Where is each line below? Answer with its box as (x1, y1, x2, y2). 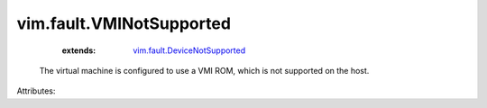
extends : (61, 45, 96, 56)
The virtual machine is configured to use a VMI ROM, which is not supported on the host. (39, 65, 370, 76)
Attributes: (16, 85, 56, 96)
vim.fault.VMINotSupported (16, 13, 232, 33)
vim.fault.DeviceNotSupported (133, 45, 246, 56)
